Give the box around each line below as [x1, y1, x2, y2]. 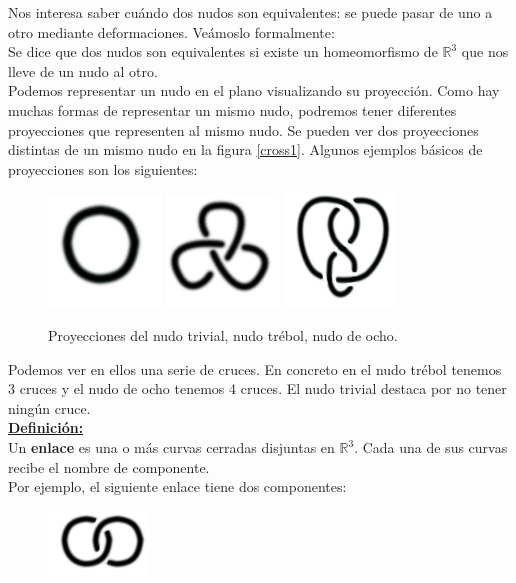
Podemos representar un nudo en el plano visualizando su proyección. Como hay [8, 80, 500, 101]
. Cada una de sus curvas [354, 437, 508, 458]
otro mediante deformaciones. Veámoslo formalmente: [8, 21, 335, 42]
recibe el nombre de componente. [8, 456, 210, 477]
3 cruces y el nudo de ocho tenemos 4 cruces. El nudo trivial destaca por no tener [8, 378, 507, 399]
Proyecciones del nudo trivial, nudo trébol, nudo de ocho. [48, 325, 398, 346]
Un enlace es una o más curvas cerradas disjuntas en [8, 437, 335, 458]
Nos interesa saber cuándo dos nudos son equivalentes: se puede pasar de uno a [8, 2, 493, 22]
